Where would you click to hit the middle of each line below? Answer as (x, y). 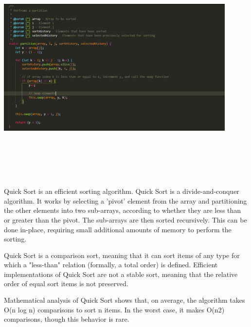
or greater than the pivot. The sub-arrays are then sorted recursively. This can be (125, 219)
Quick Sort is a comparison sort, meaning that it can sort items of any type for (122, 255)
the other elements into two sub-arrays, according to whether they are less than (123, 210)
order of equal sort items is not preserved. (66, 284)
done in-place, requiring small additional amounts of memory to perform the (118, 229)
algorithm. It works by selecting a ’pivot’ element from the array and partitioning (125, 200)
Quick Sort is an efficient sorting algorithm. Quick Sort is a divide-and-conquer (122, 191)
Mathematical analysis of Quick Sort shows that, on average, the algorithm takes (125, 300)
